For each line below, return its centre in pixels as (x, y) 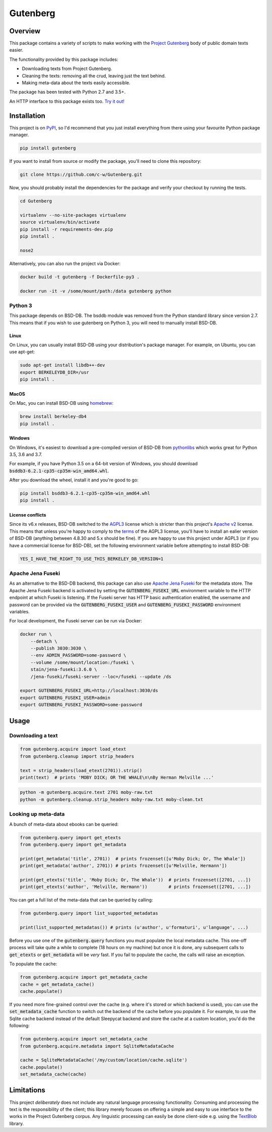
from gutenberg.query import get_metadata (73, 844)
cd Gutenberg (36, 201)
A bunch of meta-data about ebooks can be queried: (64, 824)
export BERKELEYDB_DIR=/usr (54, 372)
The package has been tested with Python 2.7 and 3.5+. (67, 92)
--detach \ (44, 641)
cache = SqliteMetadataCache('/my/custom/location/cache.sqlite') (104, 1060)
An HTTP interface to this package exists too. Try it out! (67, 101)
